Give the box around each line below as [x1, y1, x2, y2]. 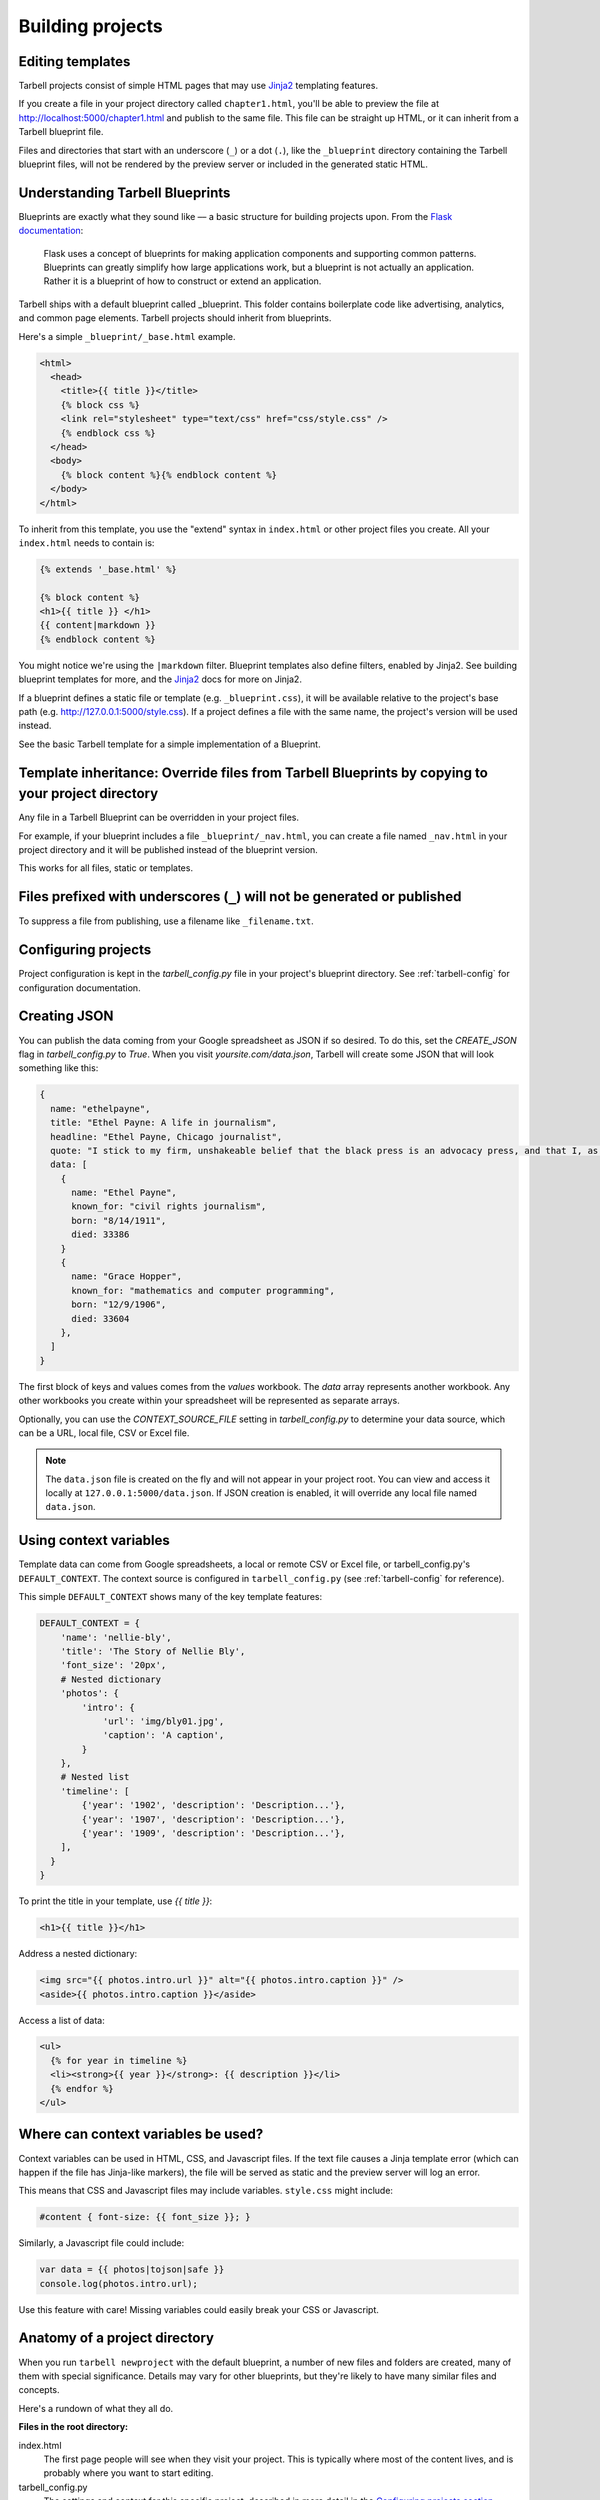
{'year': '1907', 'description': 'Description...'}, [81, 1813, 346, 1825]
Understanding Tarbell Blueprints [18, 184, 231, 201]
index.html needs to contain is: [18, 536, 155, 549]
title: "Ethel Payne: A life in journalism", [50, 1117, 277, 1129]
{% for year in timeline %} [50, 2055, 188, 2066]
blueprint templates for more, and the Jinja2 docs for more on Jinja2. [18, 673, 302, 685]
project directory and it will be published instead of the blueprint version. [18, 844, 319, 856]
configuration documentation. [18, 981, 141, 994]
